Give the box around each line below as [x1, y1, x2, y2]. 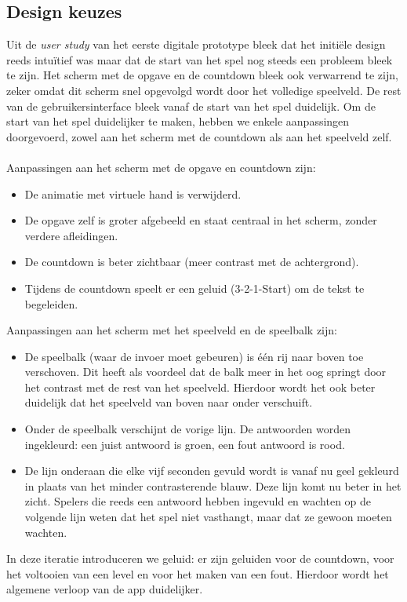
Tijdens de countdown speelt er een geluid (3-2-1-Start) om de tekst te [24, 279, 365, 296]
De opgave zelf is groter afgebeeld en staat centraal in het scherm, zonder [24, 212, 377, 228]
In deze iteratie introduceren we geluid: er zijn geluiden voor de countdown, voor [6, 550, 394, 567]
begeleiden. [24, 295, 78, 312]
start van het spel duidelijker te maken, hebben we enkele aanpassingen [6, 113, 350, 130]
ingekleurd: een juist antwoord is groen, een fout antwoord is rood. [24, 436, 345, 452]
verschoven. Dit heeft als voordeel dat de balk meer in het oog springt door [24, 363, 387, 380]
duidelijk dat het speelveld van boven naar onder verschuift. [24, 394, 313, 410]
